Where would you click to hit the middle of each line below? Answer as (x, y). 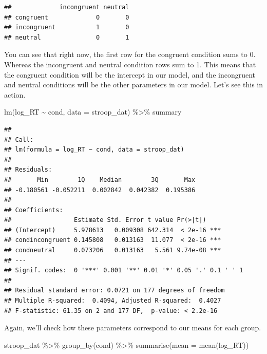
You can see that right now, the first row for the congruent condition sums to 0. (130, 54)
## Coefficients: (34, 210)
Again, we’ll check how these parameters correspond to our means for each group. (133, 328)
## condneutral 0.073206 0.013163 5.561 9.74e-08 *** (113, 250)
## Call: (19, 139)
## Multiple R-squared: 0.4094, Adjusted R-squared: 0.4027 (113, 301)
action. (15, 94)
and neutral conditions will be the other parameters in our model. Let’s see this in (133, 85)
